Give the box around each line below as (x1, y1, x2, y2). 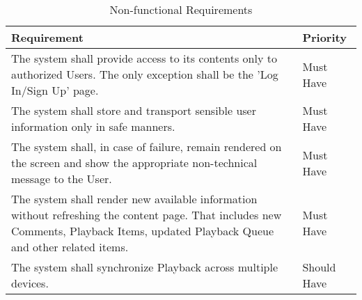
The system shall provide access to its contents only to (11, 50, 277, 66)
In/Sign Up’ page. (11, 82, 99, 98)
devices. (11, 275, 49, 291)
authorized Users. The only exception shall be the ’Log (11, 66, 278, 82)
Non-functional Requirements (109, 1, 253, 17)
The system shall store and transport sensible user (11, 102, 256, 118)
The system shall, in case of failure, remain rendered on (11, 139, 282, 155)
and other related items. (11, 239, 129, 255)
